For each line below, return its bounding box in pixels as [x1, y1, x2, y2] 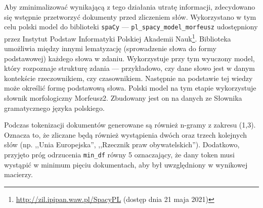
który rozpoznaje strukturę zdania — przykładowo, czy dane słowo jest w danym [4, 63, 255, 73]
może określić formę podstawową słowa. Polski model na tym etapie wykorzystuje [4, 82, 256, 93]
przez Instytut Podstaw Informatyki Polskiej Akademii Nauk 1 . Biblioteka [4, 31, 231, 44]
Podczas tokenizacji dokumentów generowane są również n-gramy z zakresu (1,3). [4, 119, 256, 130]
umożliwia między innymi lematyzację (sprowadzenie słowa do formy [4, 43, 216, 54]
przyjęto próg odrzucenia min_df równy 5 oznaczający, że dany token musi [4, 149, 235, 160]
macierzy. [4, 169, 33, 180]
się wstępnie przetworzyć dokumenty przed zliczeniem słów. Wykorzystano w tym [4, 11, 256, 22]
